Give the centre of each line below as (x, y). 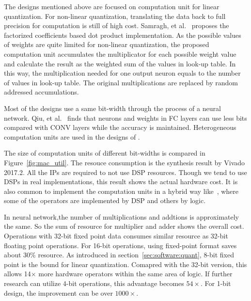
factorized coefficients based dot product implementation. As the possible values (123, 35)
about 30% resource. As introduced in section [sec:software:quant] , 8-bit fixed (119, 255)
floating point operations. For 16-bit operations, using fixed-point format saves (120, 245)
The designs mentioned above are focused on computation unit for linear (112, 6)
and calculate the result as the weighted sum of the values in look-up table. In (120, 63)
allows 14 (17, 274)
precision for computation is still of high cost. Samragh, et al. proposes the (117, 25)
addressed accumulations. (41, 92)
